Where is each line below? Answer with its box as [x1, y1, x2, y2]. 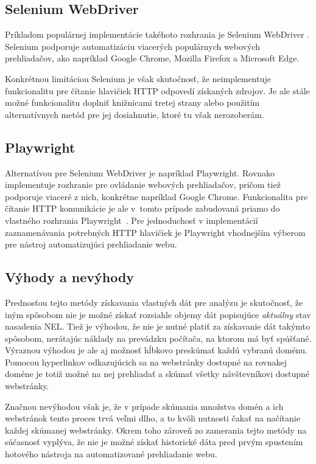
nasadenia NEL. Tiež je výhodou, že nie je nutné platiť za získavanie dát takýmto [5, 320, 311, 333]
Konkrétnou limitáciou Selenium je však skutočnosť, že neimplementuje [5, 72, 271, 85]
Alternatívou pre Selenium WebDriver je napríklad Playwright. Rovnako [5, 166, 275, 179]
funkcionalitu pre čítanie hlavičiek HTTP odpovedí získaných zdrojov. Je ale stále [5, 84, 310, 97]
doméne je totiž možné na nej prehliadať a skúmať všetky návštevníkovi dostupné [5, 367, 310, 380]
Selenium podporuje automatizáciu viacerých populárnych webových [5, 40, 261, 52]
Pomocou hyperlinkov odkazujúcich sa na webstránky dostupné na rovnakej [5, 355, 287, 368]
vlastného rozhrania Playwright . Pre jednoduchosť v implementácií [5, 213, 258, 226]
